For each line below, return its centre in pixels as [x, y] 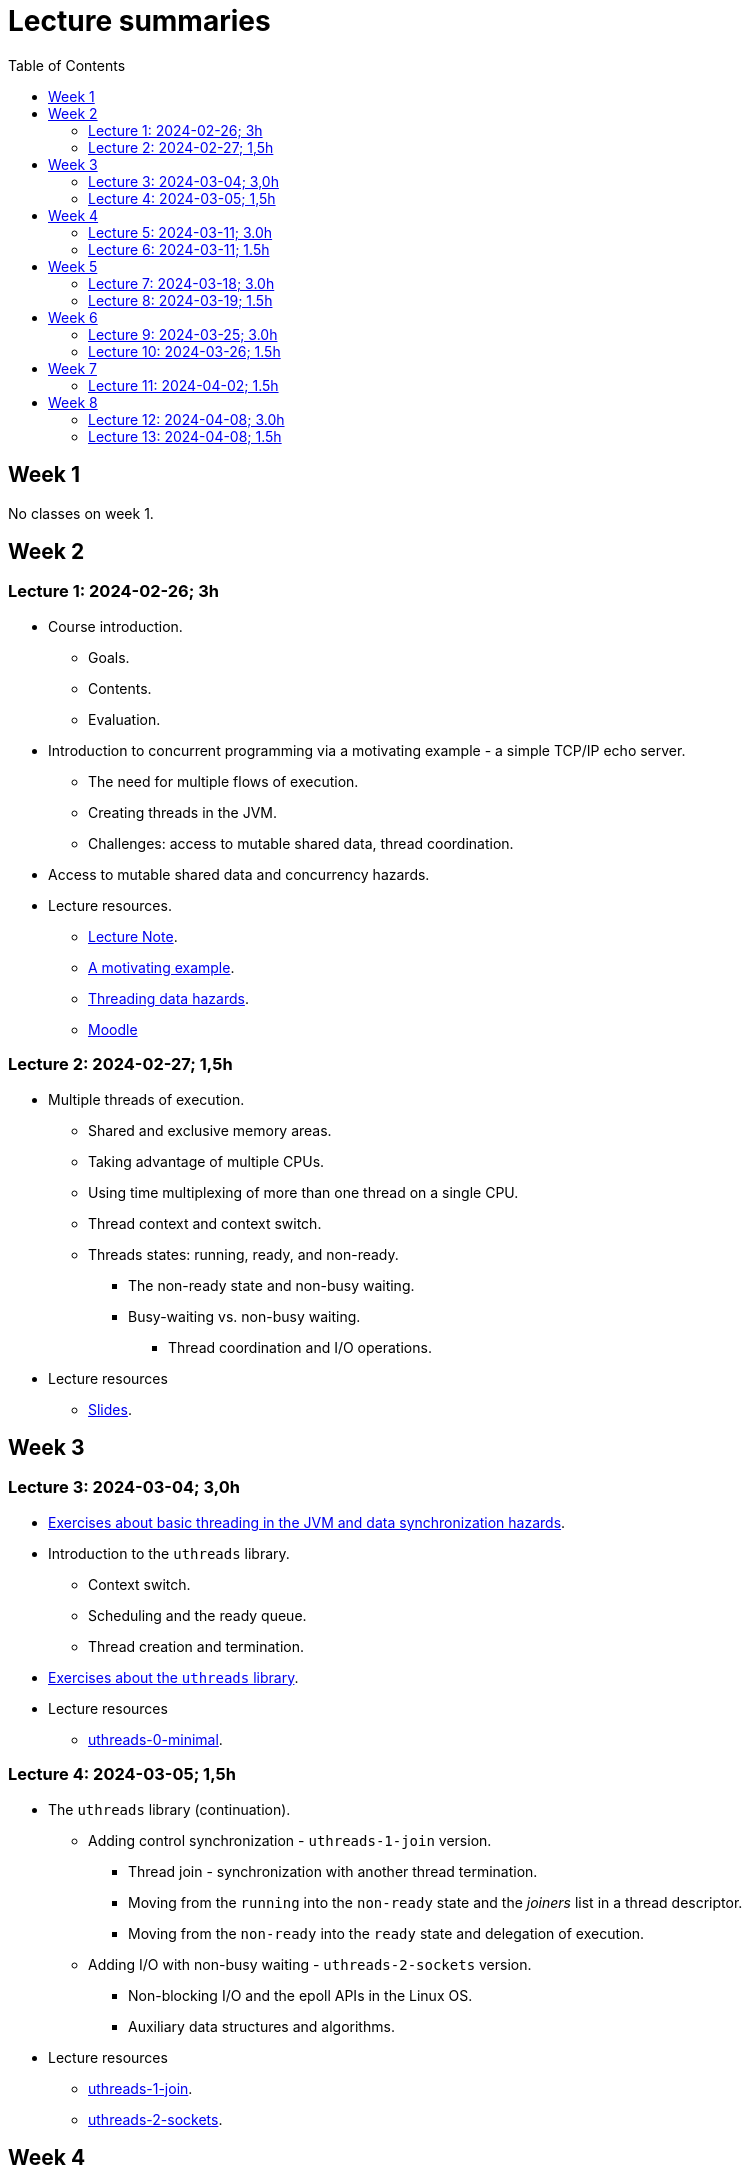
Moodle [113, 1029]
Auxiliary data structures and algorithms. [261, 2026]
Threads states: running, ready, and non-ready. [243, 1254]
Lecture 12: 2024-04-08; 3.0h [186, 419]
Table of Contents [67, 65]
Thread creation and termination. [196, 1646]
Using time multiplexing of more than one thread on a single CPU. [303, 1192]
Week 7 [72, 368]
